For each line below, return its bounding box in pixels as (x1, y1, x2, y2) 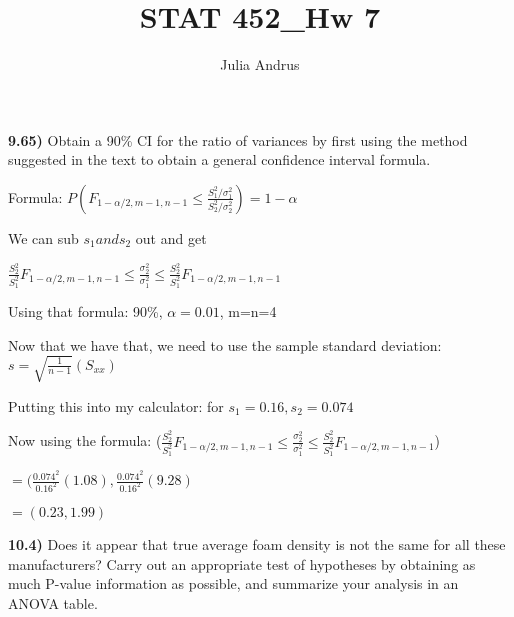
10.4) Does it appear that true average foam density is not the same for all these (8, 533, 506, 554)
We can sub (8, 227, 79, 248)
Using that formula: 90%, (8, 301, 163, 322)
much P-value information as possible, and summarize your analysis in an (8, 573, 459, 594)
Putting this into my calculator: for (8, 395, 224, 416)
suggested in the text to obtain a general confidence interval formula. (8, 149, 431, 170)
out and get (135, 227, 207, 248)
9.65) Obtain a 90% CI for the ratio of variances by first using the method (8, 129, 468, 150)
